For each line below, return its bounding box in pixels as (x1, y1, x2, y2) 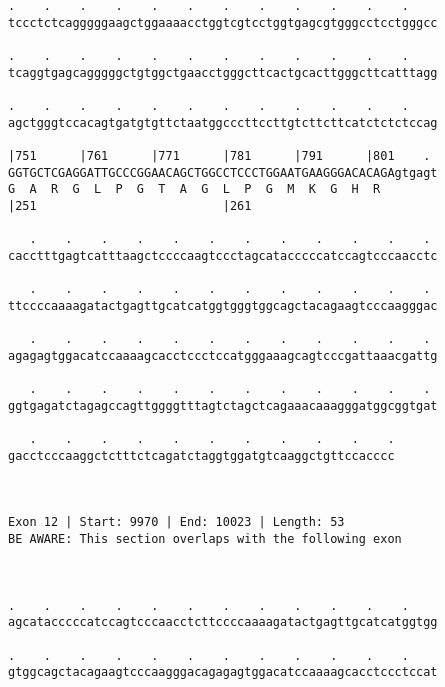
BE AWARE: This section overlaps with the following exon (8, 532, 402, 546)
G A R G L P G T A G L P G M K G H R (8, 182, 381, 197)
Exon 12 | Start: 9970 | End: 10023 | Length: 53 (8, 515, 345, 530)
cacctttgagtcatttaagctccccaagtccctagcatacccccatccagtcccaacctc (8, 248, 438, 263)
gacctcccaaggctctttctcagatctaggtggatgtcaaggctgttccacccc (8, 448, 395, 463)
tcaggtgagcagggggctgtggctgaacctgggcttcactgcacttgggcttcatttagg (8, 65, 438, 80)
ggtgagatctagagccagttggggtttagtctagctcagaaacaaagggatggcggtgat (8, 398, 438, 413)
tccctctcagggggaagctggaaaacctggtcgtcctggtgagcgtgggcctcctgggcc (8, 15, 438, 30)
